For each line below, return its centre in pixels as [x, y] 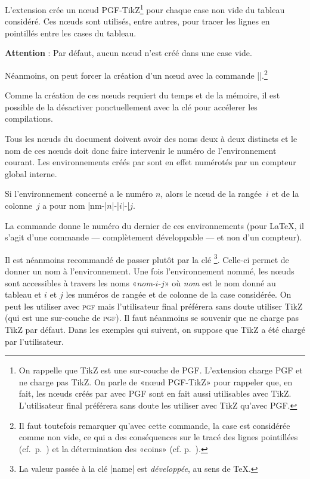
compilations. [29, 118]
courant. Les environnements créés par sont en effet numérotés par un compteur [151, 162]
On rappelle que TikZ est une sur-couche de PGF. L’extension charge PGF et [161, 370]
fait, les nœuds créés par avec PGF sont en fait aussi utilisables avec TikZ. [155, 393]
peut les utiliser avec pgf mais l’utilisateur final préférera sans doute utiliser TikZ [154, 306]
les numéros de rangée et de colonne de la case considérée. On [179, 294]
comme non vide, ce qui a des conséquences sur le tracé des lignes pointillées [158, 437]
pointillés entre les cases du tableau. [71, 33]
